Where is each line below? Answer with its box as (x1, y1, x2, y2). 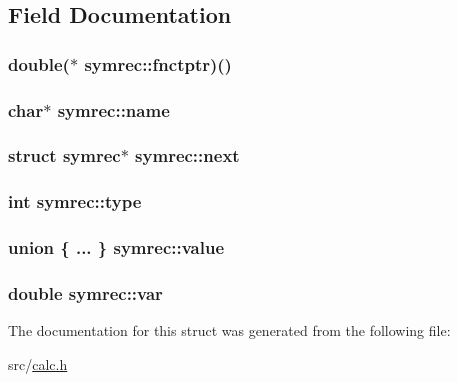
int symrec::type (8, 189, 142, 214)
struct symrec (8, 143, 121, 168)
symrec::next (135, 143, 240, 168)
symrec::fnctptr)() (84, 51, 232, 76)
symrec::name (57, 97, 170, 122)
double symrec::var (8, 280, 163, 305)
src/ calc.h (8, 353, 68, 374)
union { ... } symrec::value (8, 235, 225, 260)
